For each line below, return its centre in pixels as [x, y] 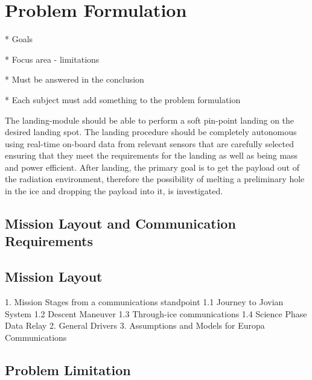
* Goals [19, 39]
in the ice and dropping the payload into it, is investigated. [114, 191]
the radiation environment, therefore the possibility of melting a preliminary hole [155, 179]
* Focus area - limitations [52, 59]
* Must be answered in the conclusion [75, 79]
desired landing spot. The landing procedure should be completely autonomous [151, 132]
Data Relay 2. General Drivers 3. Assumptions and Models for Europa [135, 325]
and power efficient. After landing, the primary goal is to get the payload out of [152, 167]
